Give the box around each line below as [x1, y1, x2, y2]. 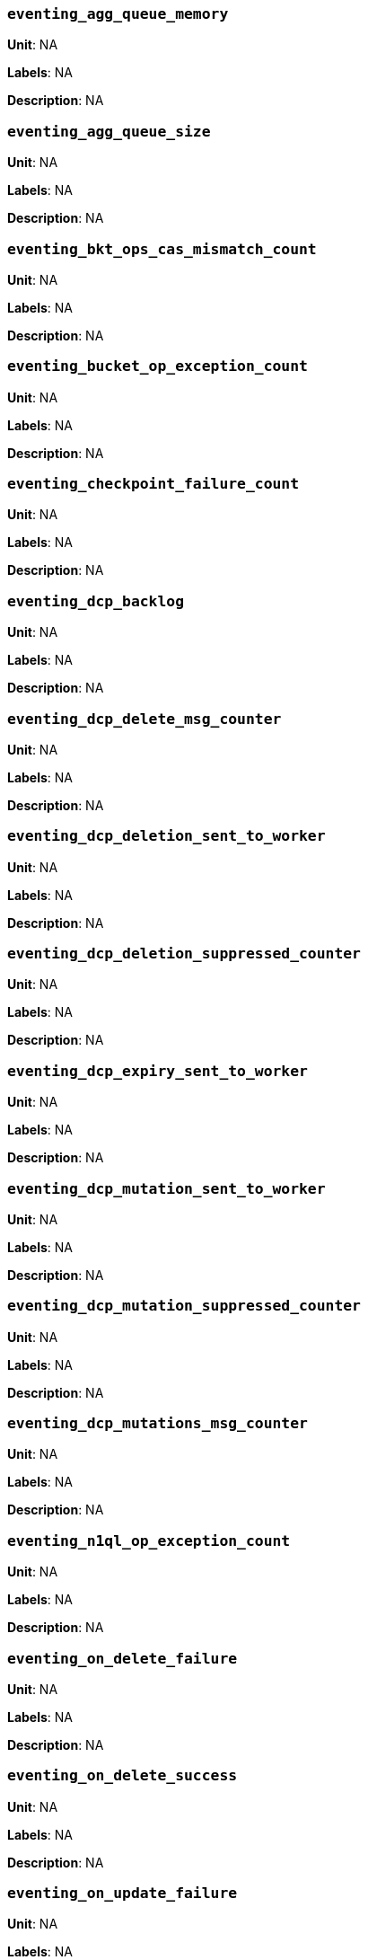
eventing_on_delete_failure [7, 1649, 238, 1667]
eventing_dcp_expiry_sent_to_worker [7, 1062, 308, 1080]
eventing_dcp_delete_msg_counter [7, 710, 282, 728]
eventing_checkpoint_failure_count [7, 475, 300, 492]
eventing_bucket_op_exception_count [7, 358, 308, 375]
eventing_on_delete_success [7, 1767, 238, 1785]
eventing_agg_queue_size [7, 122, 211, 140]
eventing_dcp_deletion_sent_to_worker [7, 827, 326, 845]
